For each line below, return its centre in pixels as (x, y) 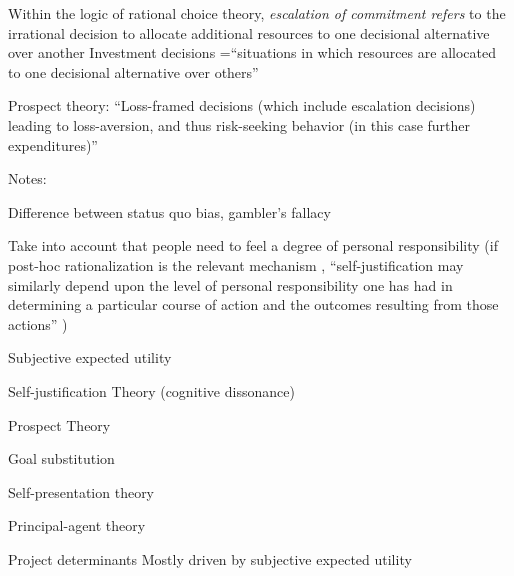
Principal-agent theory (77, 525)
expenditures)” (53, 144)
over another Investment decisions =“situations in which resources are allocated (252, 52)
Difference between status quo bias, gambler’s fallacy (169, 211)
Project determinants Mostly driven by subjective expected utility (210, 558)
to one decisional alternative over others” (133, 71)
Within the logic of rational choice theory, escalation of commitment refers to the (257, 13)
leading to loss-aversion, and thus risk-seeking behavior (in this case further (239, 124)
